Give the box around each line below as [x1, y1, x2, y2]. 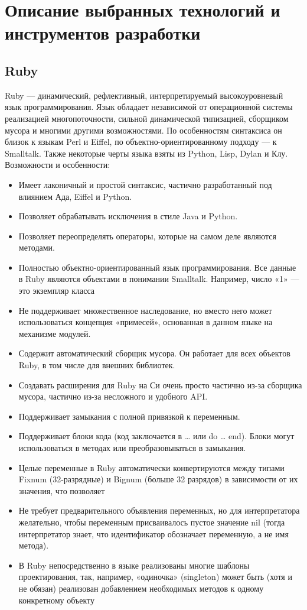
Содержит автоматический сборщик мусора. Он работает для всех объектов [18, 347, 290, 359]
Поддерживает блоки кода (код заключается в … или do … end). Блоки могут [18, 430, 295, 442]
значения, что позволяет [18, 484, 105, 497]
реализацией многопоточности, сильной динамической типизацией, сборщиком [5, 112, 289, 124]
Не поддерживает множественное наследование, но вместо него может [18, 304, 272, 316]
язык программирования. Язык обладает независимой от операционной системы [5, 100, 293, 113]
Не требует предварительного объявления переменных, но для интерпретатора [18, 504, 300, 517]
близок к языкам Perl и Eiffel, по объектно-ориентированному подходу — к [5, 135, 277, 148]
